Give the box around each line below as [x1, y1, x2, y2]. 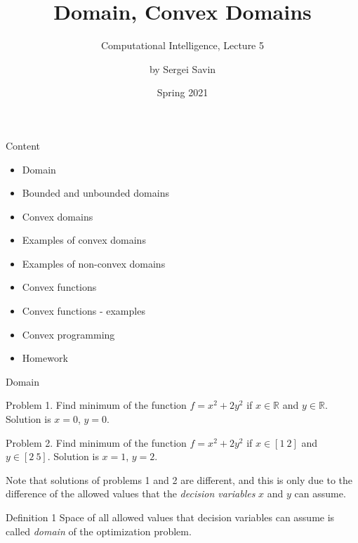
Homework [22, 351, 68, 365]
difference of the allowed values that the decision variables [6, 486, 256, 501]
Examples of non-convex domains [22, 256, 166, 270]
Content [6, 138, 40, 152]
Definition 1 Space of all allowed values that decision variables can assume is [6, 510, 335, 524]
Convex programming [22, 327, 115, 341]
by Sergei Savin [149, 61, 216, 76]
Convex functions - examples [22, 303, 145, 318]
